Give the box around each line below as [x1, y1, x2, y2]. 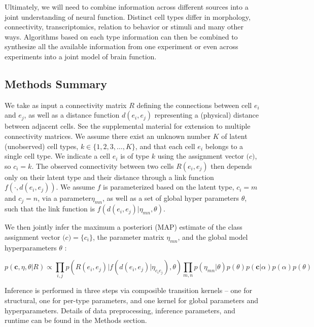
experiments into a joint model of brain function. [5, 51, 157, 61]
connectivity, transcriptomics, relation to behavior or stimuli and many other [5, 21, 244, 32]
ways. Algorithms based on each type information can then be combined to [5, 31, 238, 42]
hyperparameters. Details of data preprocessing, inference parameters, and [5, 305, 235, 315]
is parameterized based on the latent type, [103, 181, 234, 192]
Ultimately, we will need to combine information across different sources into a [5, 2, 249, 12]
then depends [211, 160, 252, 171]
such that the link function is [5, 203, 95, 214]
